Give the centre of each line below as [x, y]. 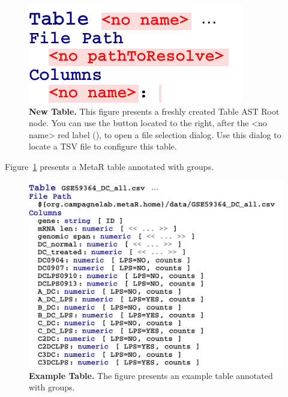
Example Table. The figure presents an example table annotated [151, 375]
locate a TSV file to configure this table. [103, 146]
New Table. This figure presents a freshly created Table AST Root [154, 111]
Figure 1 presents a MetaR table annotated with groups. [109, 166]
